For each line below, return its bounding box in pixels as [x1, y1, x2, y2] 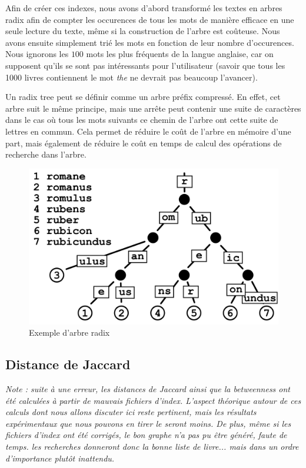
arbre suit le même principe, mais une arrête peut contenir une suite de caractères [5, 102, 301, 114]
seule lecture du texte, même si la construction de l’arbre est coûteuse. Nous [5, 25, 280, 37]
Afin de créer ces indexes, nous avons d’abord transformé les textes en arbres [5, 2, 282, 14]
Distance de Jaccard [5, 355, 131, 373]
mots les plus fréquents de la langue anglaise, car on [86, 48, 274, 60]
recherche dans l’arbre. [5, 148, 87, 161]
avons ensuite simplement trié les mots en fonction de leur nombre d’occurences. [5, 36, 294, 48]
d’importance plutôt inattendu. [5, 452, 115, 464]
